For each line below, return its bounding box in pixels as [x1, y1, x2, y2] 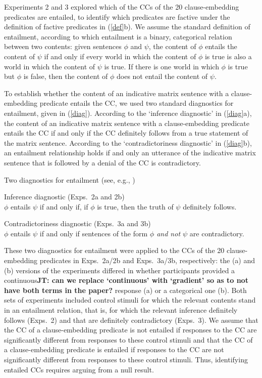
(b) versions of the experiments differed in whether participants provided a [4, 265, 235, 275]
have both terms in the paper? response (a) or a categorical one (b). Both [4, 284, 247, 295]
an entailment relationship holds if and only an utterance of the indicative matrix [4, 147, 256, 158]
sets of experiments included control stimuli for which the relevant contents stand [4, 295, 256, 305]
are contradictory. [189, 228, 244, 238]
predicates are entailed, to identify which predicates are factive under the [4, 11, 230, 22]
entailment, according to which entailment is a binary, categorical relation [4, 31, 232, 41]
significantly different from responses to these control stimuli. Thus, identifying [4, 354, 248, 364]
